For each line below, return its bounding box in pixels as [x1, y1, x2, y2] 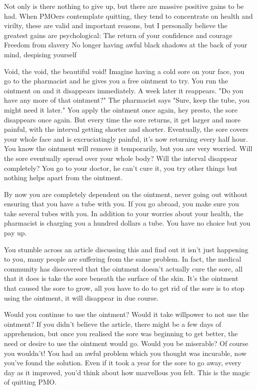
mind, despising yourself [4, 49, 77, 59]
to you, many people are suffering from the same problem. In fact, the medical [4, 254, 241, 264]
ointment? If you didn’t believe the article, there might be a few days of [4, 318, 221, 329]
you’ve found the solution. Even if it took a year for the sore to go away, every [4, 357, 242, 368]
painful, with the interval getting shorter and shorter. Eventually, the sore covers [4, 124, 249, 134]
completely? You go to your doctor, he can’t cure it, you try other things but [4, 162, 238, 173]
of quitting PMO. [4, 377, 57, 387]
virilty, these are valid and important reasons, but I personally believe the [4, 20, 228, 31]
